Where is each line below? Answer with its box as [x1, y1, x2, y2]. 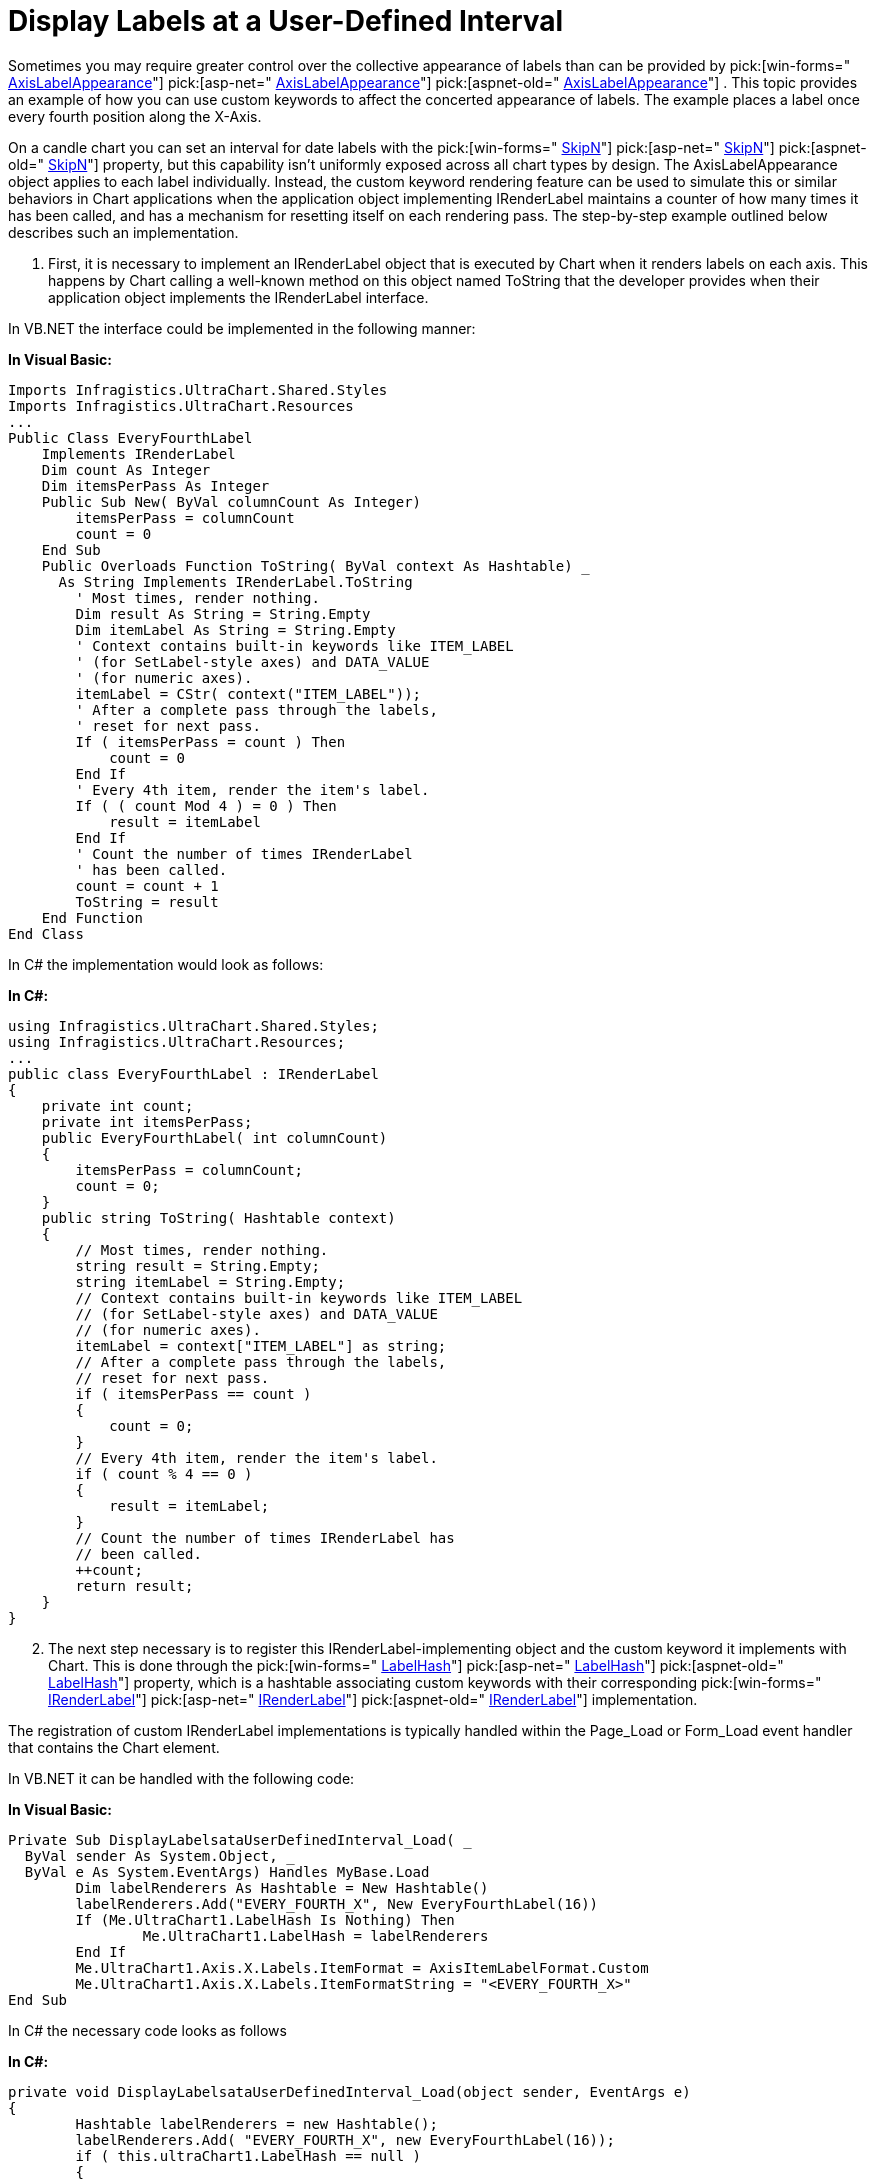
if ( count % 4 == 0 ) [75, 1465, 253, 1482]
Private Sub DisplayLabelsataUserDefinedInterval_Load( [8, 1831, 455, 1848]
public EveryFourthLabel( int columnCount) [41, 1129, 388, 1146]
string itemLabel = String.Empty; [75, 1273, 346, 1290]
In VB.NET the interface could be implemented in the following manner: [8, 319, 476, 337]
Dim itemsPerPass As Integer [41, 477, 270, 494]
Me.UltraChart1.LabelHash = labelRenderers [142, 1927, 489, 1944]
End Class [8, 925, 84, 942]
